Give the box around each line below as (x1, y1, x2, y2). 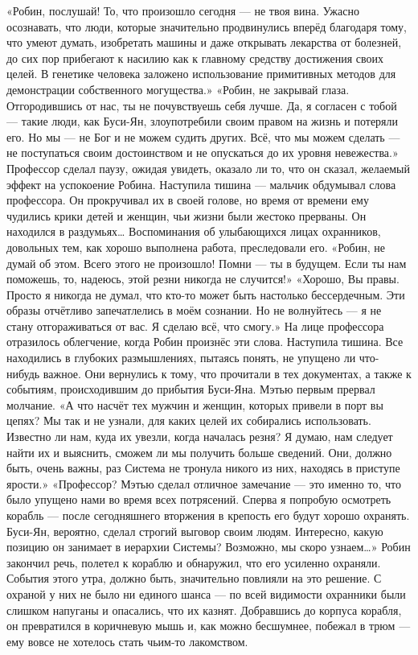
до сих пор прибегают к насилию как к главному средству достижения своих (6, 49, 384, 66)
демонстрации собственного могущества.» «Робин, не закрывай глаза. (6, 80, 350, 97)
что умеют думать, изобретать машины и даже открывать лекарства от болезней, (6, 34, 402, 51)
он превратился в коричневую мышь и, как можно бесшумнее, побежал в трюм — (6, 617, 411, 634)
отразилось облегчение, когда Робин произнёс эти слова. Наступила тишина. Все (6, 333, 404, 350)
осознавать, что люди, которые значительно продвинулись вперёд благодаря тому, (6, 18, 407, 35)
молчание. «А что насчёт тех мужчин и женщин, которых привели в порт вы (6, 396, 383, 413)
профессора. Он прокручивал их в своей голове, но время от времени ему (6, 192, 369, 208)
